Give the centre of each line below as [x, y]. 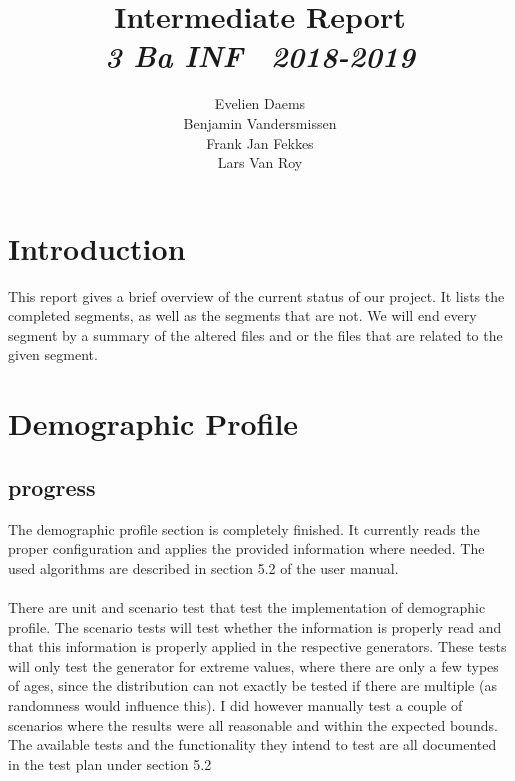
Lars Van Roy [260, 162]
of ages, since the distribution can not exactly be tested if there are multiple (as [252, 685]
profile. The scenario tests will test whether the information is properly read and [255, 626]
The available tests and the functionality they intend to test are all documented [252, 744]
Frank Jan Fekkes [260, 142]
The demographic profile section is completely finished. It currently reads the [244, 528]
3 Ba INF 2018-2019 [260, 56]
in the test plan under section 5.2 [110, 763]
